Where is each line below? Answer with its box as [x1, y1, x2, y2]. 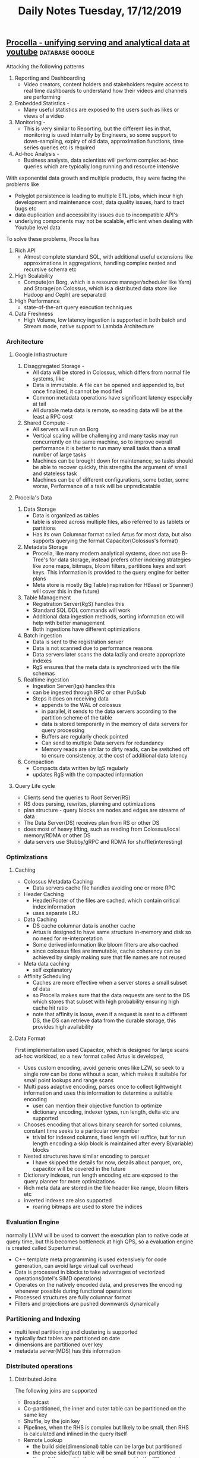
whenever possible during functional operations [14, 1287, 132, 1294]
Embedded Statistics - [14, 99, 70, 106]
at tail [32, 400, 46, 407]
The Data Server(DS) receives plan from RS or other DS [23, 819, 160, 826]
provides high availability [32, 1023, 94, 1030]
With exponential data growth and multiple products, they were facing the [6, 174, 186, 181]
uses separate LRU [32, 910, 79, 917]
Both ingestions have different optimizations [32, 626, 141, 633]
